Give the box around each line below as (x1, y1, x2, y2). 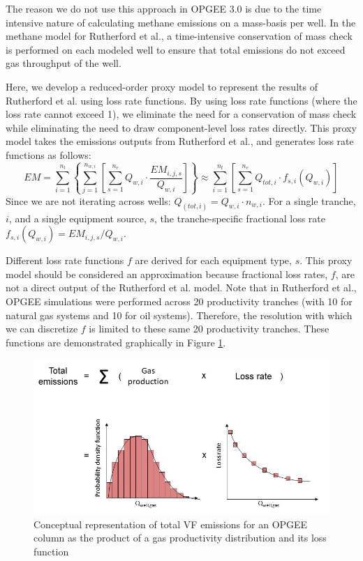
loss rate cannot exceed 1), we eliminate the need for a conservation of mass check (6, 107, 357, 121)
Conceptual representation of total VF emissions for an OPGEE (34, 516, 308, 531)
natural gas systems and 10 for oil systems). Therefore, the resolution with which (6, 307, 353, 322)
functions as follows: (6, 147, 91, 162)
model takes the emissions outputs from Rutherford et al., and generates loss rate (6, 134, 354, 148)
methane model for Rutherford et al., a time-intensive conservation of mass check (6, 29, 353, 43)
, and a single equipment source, (8, 210, 147, 225)
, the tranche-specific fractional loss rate (154, 210, 326, 225)
